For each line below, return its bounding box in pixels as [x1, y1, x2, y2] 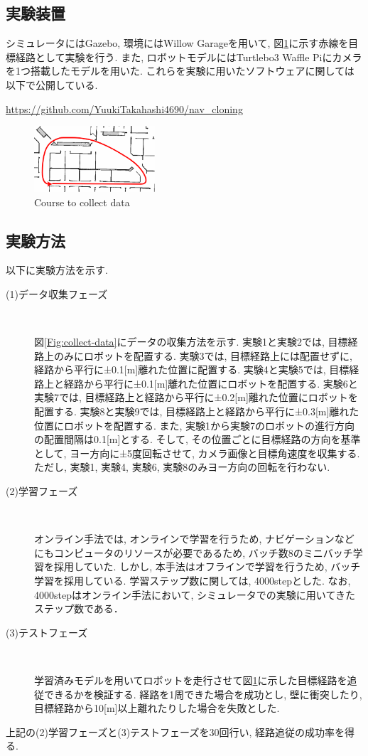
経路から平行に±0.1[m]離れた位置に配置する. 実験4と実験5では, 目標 [34, 362, 350, 377]
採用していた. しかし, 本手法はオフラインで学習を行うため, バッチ [53, 559, 361, 574]
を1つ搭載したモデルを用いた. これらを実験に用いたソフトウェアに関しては [6, 63, 355, 78]
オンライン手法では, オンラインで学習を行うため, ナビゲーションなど [34, 531, 355, 546]
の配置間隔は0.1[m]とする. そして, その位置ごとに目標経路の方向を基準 [34, 432, 361, 447]
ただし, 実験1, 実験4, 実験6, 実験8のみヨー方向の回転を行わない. [34, 459, 330, 474]
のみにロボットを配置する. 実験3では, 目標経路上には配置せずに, [53, 348, 352, 363]
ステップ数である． [34, 601, 124, 616]
